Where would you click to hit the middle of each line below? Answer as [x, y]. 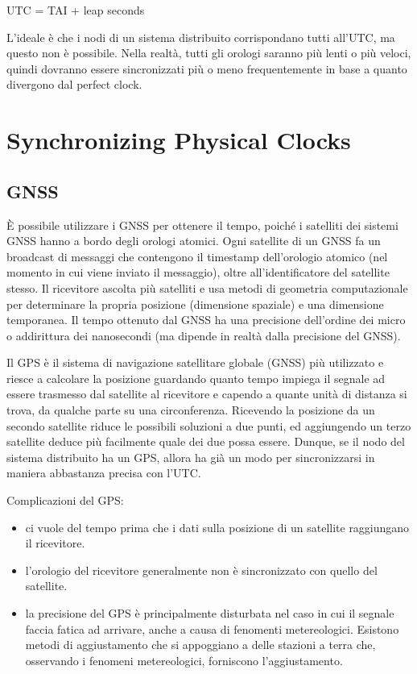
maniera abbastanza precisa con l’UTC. [104, 473]
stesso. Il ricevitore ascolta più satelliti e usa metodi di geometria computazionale [207, 287]
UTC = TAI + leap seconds [76, 10]
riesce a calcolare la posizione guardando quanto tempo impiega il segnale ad [196, 378]
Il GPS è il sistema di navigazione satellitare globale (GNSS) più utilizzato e [195, 362]
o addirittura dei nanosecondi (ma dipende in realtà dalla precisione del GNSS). [204, 335]
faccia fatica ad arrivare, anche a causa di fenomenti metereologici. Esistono [212, 628]
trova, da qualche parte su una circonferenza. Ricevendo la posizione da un [191, 410]
